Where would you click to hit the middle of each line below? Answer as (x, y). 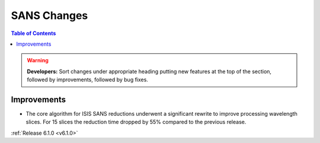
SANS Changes (49, 15)
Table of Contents (33, 33)
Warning (38, 61)
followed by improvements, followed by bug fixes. (87, 80)
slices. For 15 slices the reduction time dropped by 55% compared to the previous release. (136, 122)
